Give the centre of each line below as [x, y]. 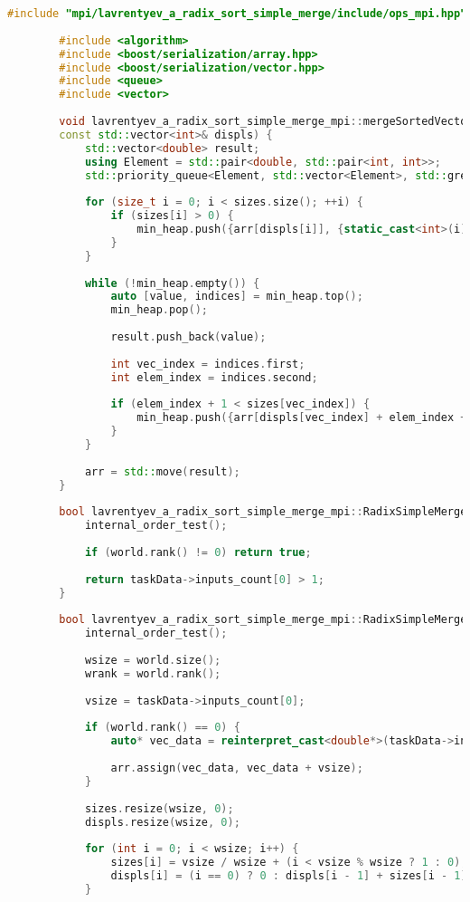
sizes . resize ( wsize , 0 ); [159, 808]
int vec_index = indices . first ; [208, 364]
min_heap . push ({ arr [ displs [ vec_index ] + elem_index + [302, 418]
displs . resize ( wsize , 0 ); [162, 822]
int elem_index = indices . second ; [214, 377]
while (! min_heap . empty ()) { [172, 283]
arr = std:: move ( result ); [162, 471]
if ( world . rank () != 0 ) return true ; [198, 552]
